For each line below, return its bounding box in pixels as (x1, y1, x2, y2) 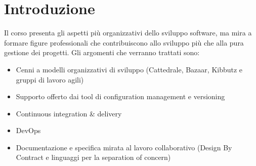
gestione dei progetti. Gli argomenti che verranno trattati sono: (4, 47, 200, 58)
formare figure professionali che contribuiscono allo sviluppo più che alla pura (4, 37, 244, 48)
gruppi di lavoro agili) (16, 74, 84, 85)
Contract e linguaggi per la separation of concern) (16, 152, 171, 162)
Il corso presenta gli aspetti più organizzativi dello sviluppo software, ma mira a (4, 27, 252, 38)
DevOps (16, 125, 41, 136)
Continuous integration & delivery (16, 108, 122, 118)
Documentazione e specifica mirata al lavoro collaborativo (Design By (16, 142, 232, 152)
